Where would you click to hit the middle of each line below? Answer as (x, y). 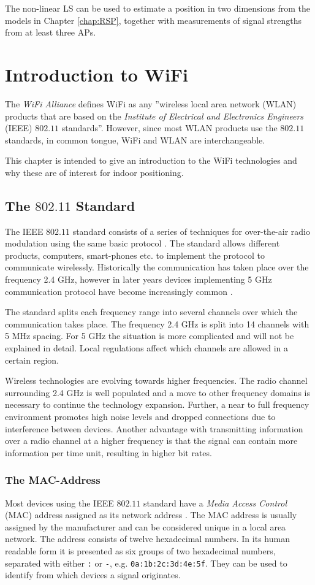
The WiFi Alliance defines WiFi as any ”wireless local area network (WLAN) (151, 103)
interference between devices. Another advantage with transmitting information (154, 428)
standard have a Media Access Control (215, 503)
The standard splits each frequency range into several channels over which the (151, 312)
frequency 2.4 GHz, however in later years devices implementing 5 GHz (139, 279)
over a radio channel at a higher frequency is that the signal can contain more (151, 441)
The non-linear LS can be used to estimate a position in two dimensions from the (158, 8)
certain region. (32, 360)
